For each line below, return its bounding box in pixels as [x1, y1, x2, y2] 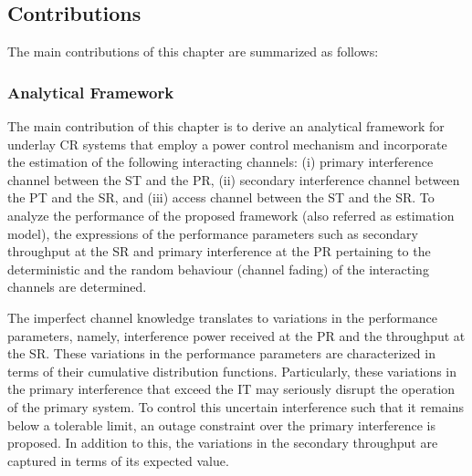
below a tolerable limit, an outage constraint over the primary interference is [7, 415, 436, 434]
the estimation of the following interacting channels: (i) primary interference [7, 152, 434, 171]
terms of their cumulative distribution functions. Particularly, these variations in [7, 361, 457, 380]
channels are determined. [7, 277, 147, 296]
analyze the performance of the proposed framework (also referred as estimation [7, 205, 455, 224]
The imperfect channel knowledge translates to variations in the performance [7, 307, 437, 326]
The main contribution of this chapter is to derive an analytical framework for [7, 117, 445, 136]
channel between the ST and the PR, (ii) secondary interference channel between [7, 170, 460, 189]
